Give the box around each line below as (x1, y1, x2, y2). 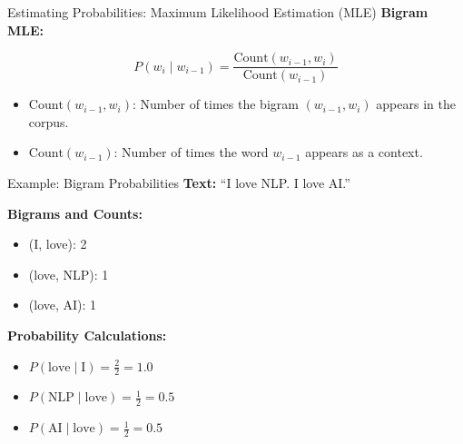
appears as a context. (305, 143, 423, 162)
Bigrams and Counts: (7, 203, 143, 222)
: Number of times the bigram (133, 94, 299, 113)
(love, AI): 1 (28, 295, 97, 314)
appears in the (376, 94, 456, 113)
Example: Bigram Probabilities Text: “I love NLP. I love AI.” (7, 173, 350, 192)
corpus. (28, 112, 69, 131)
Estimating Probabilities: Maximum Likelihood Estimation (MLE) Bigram (7, 3, 429, 21)
